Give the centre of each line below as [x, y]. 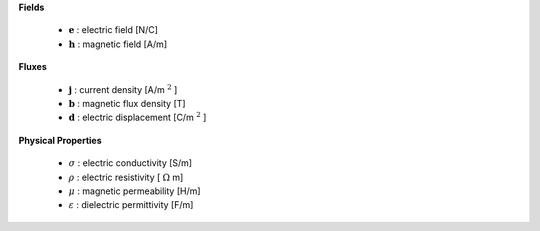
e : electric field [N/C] [113, 30]
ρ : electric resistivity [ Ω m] [126, 177]
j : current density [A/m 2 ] [123, 88]
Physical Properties [60, 140]
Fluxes [32, 67]
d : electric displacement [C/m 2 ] [137, 117]
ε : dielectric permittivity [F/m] [131, 205]
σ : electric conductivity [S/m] [130, 163]
